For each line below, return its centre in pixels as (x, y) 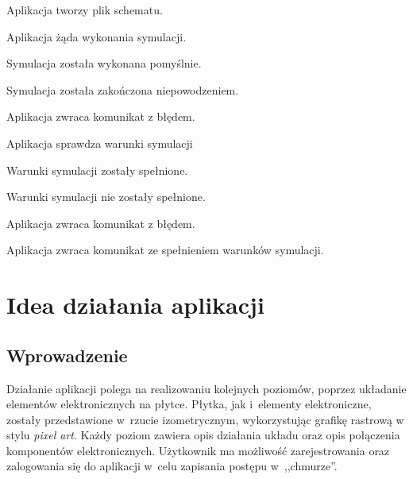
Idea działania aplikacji (135, 305)
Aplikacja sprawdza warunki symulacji (100, 143)
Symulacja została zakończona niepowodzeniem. (123, 89)
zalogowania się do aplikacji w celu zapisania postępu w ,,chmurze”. (172, 466)
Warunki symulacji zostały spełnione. (97, 170)
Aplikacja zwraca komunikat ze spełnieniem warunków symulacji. (165, 250)
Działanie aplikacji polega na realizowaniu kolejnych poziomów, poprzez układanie (206, 388)
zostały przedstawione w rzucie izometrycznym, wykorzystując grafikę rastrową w (205, 419)
